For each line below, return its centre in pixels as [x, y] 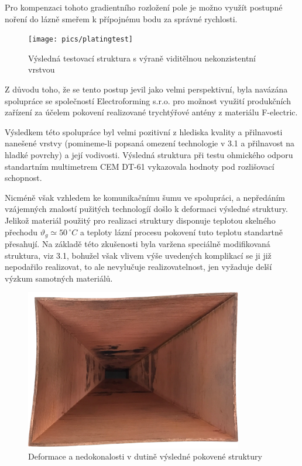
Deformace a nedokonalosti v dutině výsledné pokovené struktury [145, 456]
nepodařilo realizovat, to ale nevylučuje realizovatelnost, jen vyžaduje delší [138, 267]
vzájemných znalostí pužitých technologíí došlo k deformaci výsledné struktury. [146, 209]
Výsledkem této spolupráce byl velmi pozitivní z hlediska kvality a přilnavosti [144, 131]
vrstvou [42, 69]
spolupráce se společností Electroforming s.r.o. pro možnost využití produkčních [148, 100]
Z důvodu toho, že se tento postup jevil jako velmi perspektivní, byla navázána [146, 89]
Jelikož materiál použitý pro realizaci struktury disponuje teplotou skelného [140, 220]
